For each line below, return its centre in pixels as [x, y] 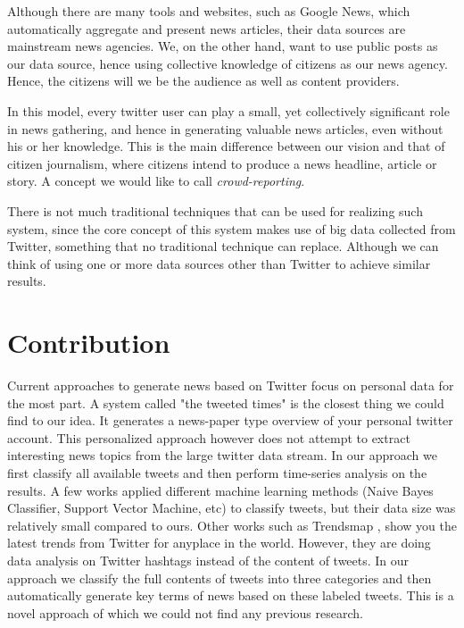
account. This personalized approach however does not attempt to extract [209, 437]
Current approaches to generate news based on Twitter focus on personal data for [231, 385]
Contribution [89, 343]
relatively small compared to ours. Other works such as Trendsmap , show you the [232, 525]
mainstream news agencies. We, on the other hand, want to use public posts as [223, 46]
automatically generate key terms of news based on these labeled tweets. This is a [231, 595]
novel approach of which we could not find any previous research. [185, 612]
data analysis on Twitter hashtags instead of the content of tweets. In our [208, 560]
